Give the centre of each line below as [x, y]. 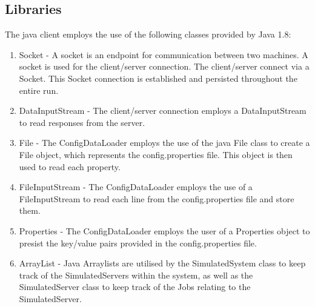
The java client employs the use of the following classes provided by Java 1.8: [148, 34]
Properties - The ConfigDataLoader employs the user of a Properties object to [164, 230]
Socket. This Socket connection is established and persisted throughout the [158, 78]
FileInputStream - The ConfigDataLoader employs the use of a [136, 187]
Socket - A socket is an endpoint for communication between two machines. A [164, 54]
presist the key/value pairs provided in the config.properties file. [138, 243]
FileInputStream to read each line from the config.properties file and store [157, 198]
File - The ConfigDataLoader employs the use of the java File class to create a [164, 143]
